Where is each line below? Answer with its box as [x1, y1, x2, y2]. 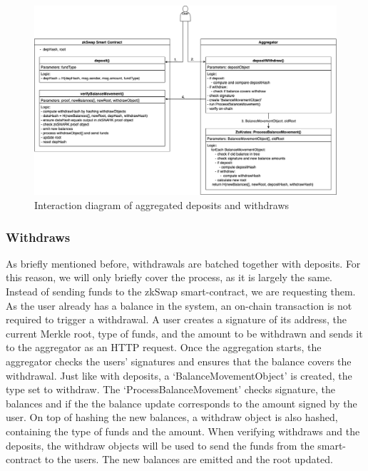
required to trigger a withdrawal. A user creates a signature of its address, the [6, 312, 347, 327]
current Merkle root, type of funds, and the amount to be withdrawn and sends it [6, 325, 363, 340]
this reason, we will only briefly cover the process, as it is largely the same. [6, 270, 333, 285]
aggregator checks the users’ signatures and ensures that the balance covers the [6, 353, 352, 368]
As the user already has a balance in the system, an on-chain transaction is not [6, 298, 352, 313]
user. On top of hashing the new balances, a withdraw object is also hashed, [6, 410, 338, 425]
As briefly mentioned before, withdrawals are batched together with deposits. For [6, 255, 361, 270]
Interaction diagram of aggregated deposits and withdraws [34, 198, 290, 212]
